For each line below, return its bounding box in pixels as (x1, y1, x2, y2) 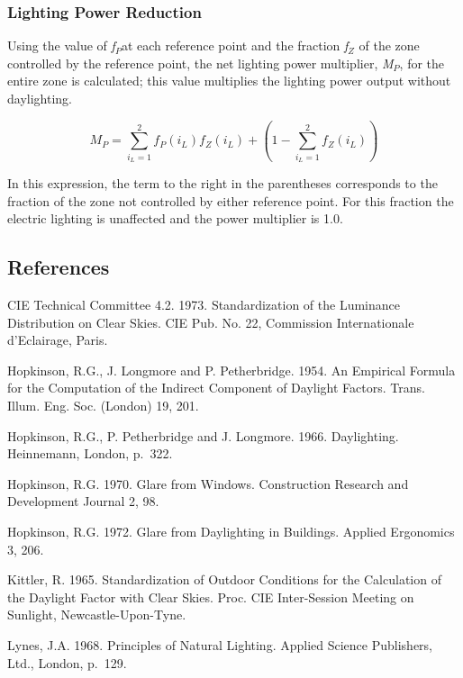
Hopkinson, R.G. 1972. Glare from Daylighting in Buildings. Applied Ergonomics (7, 522, 455, 541)
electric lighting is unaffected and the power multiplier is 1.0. (7, 209, 343, 228)
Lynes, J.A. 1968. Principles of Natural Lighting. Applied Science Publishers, (7, 636, 433, 655)
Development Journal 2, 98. (7, 492, 159, 511)
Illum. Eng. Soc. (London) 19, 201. (7, 396, 199, 415)
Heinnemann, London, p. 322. (7, 444, 173, 463)
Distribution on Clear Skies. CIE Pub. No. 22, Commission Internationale (7, 312, 414, 331)
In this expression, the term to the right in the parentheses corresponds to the (7, 174, 438, 193)
